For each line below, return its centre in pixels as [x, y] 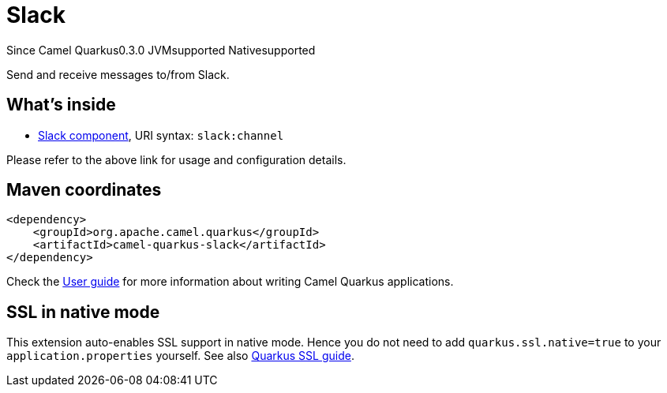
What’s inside [61, 105]
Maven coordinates [84, 190]
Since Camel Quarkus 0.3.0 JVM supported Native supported [161, 50]
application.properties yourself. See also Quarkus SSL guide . [180, 356]
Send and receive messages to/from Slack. [118, 74]
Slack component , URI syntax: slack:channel [161, 135]
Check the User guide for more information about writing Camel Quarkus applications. [230, 282]
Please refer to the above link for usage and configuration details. [176, 159]
